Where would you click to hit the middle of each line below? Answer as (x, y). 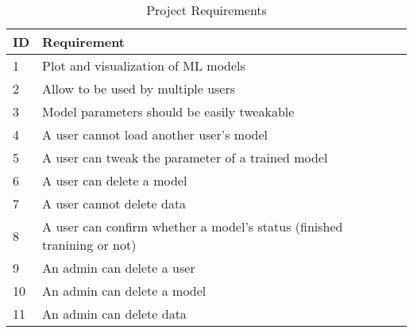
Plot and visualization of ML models (144, 65)
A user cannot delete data (114, 203)
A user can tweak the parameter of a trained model (185, 157)
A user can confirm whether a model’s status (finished (193, 226)
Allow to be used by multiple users (139, 88)
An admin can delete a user (119, 268)
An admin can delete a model (124, 291)
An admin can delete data (114, 314)
